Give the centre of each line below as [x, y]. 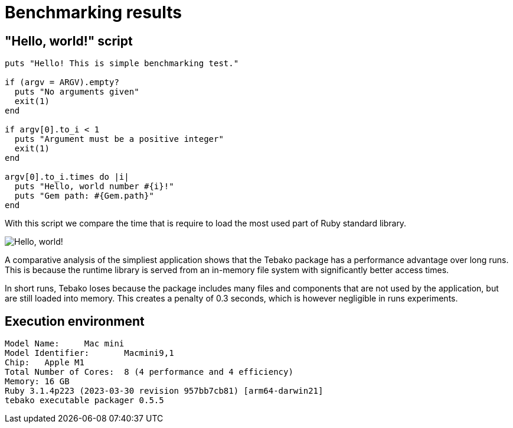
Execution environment [75, 321]
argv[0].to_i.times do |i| [67, 177]
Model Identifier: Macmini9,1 [89, 353]
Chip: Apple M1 [45, 363]
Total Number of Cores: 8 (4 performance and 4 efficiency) [149, 372]
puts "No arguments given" [77, 92]
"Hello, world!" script [69, 41]
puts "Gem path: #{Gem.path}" [84, 196]
